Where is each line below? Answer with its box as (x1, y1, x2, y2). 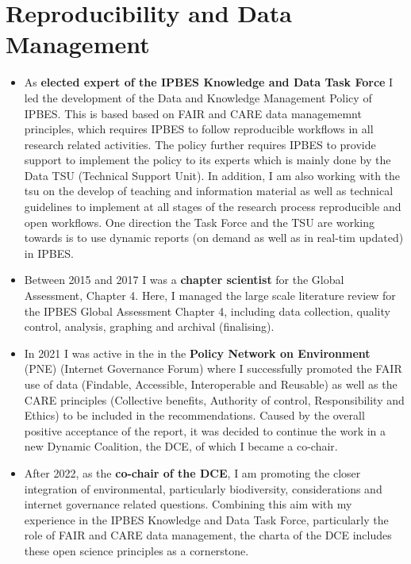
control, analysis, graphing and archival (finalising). (24, 318, 275, 335)
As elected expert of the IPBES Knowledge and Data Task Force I (24, 74, 394, 90)
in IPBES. (24, 244, 74, 261)
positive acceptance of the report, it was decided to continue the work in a (24, 422, 386, 439)
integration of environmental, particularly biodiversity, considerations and (24, 480, 382, 497)
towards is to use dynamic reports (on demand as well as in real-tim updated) (24, 229, 404, 246)
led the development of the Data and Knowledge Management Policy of (24, 89, 372, 106)
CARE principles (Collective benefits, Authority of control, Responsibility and (24, 391, 405, 408)
